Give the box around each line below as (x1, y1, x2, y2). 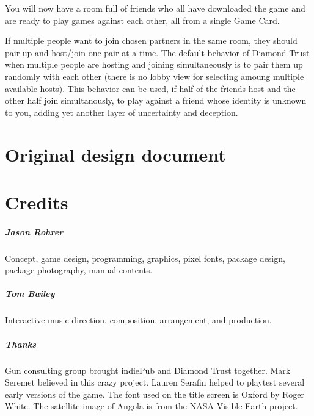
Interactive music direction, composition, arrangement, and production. (5, 314, 272, 326)
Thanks (5, 337, 37, 350)
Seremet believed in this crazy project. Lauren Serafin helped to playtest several (5, 376, 305, 389)
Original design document (5, 142, 226, 167)
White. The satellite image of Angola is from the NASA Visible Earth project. (5, 400, 298, 412)
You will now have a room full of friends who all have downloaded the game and (5, 2, 305, 14)
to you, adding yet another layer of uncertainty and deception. (5, 106, 238, 118)
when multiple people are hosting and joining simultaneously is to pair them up (5, 58, 303, 71)
